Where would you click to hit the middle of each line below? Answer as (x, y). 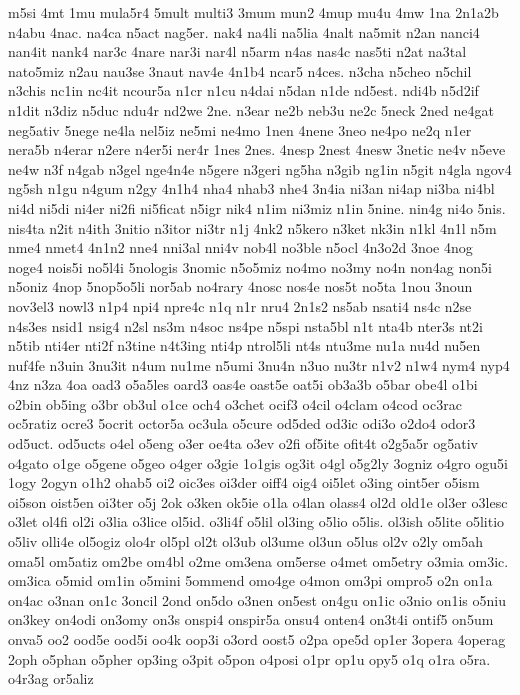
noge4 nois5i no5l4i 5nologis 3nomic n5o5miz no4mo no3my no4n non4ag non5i (250, 266)
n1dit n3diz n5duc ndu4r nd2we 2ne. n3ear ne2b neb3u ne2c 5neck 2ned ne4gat (251, 109)
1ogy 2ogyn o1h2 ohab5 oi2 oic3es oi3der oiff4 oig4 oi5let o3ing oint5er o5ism (244, 482)
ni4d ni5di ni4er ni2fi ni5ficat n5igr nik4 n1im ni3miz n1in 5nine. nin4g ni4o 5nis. (257, 207)
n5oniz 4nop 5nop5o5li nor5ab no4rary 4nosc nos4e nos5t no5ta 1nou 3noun (240, 286)
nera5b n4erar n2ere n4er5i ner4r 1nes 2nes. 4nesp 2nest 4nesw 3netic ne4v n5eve (257, 149)
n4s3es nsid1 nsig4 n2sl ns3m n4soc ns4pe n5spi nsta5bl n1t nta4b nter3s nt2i (245, 325)
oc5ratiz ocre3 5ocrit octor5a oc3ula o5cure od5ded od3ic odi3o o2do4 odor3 (242, 423)
